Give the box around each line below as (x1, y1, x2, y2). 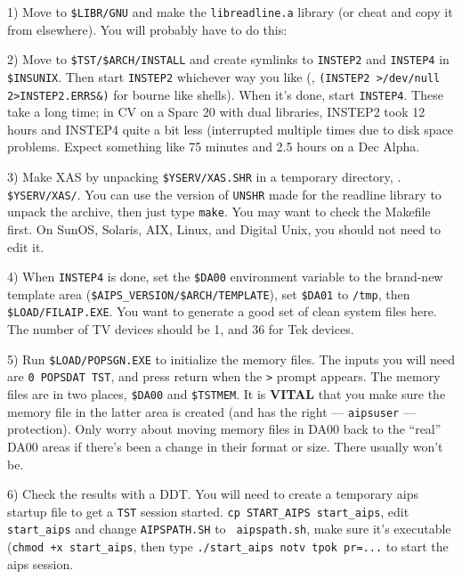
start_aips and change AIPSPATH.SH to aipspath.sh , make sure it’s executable (7, 519, 451, 538)
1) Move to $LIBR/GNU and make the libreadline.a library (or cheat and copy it (7, 3, 453, 20)
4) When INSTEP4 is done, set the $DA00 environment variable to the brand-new (7, 267, 443, 286)
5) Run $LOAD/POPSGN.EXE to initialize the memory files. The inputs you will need (7, 349, 456, 368)
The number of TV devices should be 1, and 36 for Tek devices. (7, 320, 354, 338)
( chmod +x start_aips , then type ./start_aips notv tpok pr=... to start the (7, 537, 449, 556)
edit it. (7, 237, 45, 256)
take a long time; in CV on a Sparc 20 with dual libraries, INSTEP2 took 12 (7, 102, 426, 121)
